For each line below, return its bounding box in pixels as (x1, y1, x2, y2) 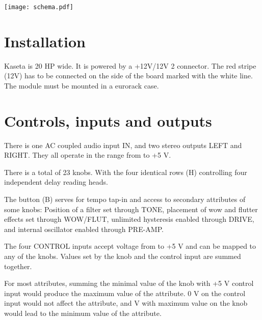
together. (4, 260, 32, 271)
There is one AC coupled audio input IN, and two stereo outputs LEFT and (4, 139, 242, 150)
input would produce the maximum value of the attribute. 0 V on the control (4, 287, 246, 298)
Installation (4, 31, 86, 51)
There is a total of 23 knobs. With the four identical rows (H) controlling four (4, 166, 247, 177)
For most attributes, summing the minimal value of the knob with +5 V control (4, 278, 254, 288)
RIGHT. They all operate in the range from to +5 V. (4, 150, 171, 160)
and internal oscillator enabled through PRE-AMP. (4, 223, 164, 234)
